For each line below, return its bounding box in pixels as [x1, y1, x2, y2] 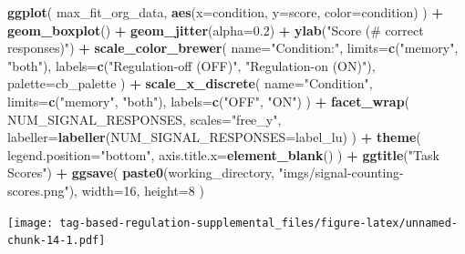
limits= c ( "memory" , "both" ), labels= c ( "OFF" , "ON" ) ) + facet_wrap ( [7, 91, 410, 110]
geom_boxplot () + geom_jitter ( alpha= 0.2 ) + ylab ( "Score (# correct [7, 20, 424, 39]
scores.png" [7, 180, 69, 199]
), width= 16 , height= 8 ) [68, 180, 204, 199]
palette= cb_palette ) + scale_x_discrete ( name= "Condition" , [7, 74, 373, 93]
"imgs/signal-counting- [278, 163, 404, 182]
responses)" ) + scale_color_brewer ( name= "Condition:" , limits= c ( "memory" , [7, 38, 459, 57]
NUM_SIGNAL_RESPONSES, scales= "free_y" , [7, 109, 282, 128]
